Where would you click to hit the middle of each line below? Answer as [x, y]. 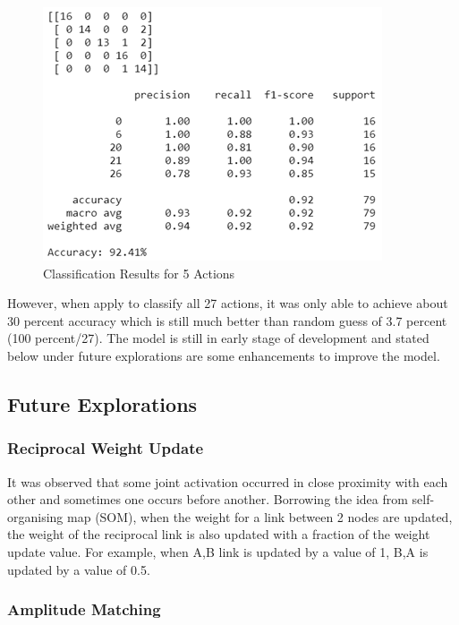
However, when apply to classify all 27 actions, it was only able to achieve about [228, 303]
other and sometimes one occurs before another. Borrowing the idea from [208, 499]
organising [35, 516]
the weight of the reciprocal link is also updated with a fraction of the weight [219, 534]
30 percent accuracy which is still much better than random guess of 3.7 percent [227, 320]
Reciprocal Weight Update [106, 448]
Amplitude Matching [84, 609]
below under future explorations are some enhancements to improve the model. [224, 355]
